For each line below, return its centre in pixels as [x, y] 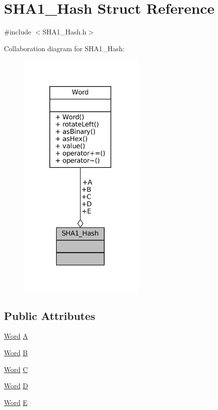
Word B [16, 352]
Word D [16, 386]
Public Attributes [50, 315]
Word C [16, 369]
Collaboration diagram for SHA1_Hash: [64, 48]
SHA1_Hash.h [64, 32]
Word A [16, 336]
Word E [16, 402]
